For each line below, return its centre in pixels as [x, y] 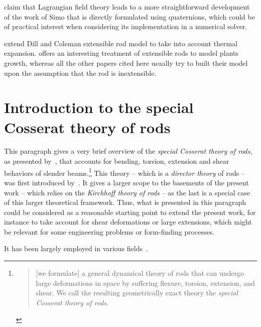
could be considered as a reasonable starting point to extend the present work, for [130, 212]
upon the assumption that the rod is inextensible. [80, 73]
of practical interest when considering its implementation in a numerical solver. [126, 26]
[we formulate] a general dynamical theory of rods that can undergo [140, 273]
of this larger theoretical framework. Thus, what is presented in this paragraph [125, 202]
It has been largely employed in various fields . [76, 248]
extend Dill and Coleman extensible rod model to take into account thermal [121, 43]
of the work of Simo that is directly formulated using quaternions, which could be [129, 16]
